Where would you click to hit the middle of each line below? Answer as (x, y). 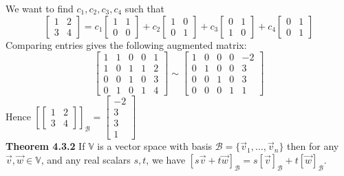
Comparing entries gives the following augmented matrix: (126, 44)
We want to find (40, 8)
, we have (166, 160)
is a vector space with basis (155, 146)
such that (145, 8)
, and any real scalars (86, 160)
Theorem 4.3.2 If (45, 146)
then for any (313, 146)
